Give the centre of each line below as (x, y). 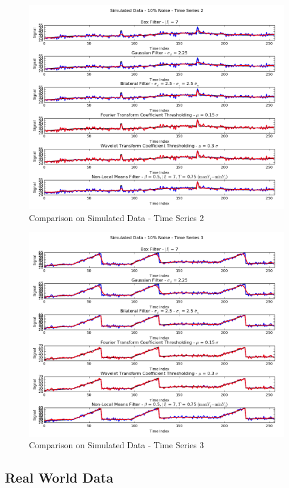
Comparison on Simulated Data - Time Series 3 (117, 445)
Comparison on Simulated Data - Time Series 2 (117, 217)
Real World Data (59, 477)
